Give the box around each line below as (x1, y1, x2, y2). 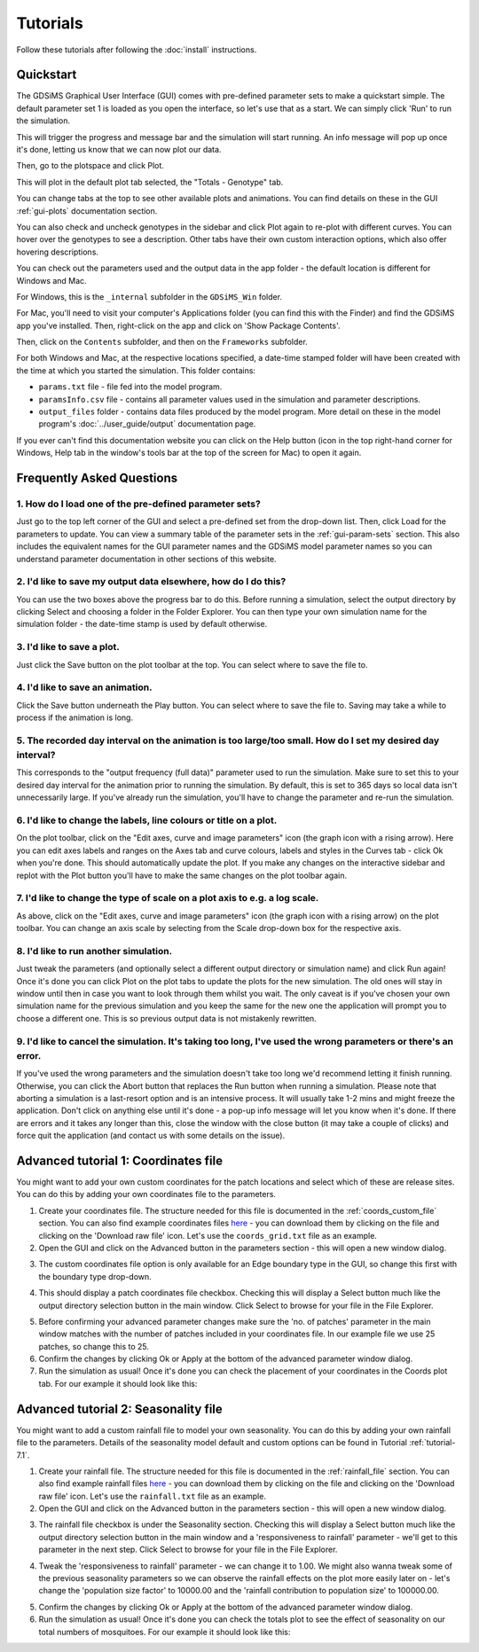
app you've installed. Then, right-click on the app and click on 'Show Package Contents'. (16, 320, 341, 331)
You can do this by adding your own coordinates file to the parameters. (16, 1189, 277, 1200)
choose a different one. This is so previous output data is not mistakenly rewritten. (16, 1013, 317, 1023)
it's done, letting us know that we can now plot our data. (16, 145, 222, 155)
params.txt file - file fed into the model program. (38, 381, 223, 392)
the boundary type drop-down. (38, 1271, 153, 1281)
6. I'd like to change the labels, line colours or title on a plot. (16, 814, 278, 826)
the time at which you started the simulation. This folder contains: (16, 364, 256, 376)
